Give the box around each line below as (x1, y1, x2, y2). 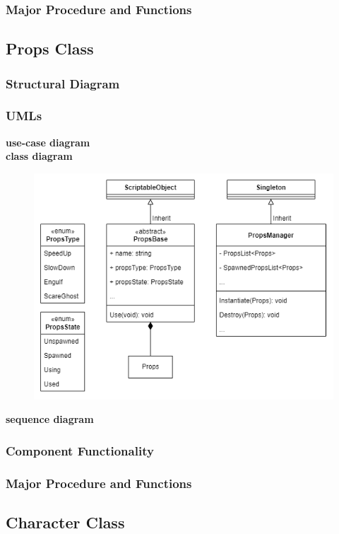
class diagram (6, 149, 73, 163)
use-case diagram (6, 134, 90, 149)
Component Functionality (6, 441, 154, 459)
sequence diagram (6, 412, 94, 426)
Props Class (6, 37, 94, 59)
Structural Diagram (6, 74, 120, 92)
